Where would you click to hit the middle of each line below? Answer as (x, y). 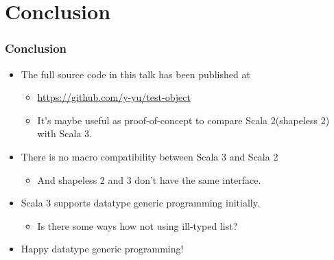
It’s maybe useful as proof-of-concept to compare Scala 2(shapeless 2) (183, 120)
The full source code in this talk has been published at (135, 74)
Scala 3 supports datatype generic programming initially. (140, 203)
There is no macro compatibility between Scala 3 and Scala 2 (150, 156)
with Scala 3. (64, 133)
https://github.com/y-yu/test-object (114, 97)
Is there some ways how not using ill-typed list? (138, 225)
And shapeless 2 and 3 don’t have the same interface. (149, 179)
